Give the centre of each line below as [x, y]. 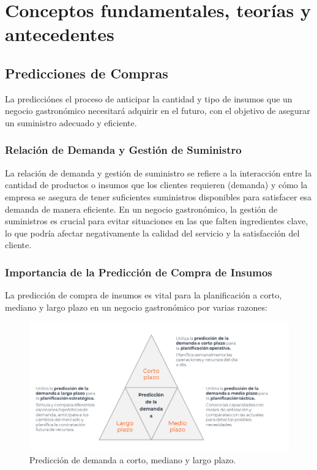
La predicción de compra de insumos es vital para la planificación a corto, [144, 295]
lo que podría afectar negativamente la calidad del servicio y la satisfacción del [152, 233]
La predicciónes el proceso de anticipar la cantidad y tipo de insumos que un [149, 98]
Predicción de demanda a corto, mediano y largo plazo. [133, 460]
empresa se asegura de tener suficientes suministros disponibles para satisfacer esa [158, 196]
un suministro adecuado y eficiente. [71, 122]
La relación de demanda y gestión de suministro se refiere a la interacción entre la [158, 172]
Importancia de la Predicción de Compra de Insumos [139, 272]
